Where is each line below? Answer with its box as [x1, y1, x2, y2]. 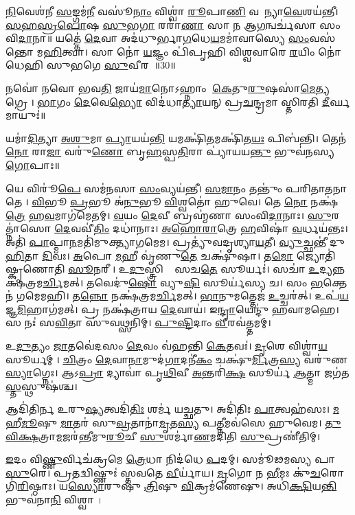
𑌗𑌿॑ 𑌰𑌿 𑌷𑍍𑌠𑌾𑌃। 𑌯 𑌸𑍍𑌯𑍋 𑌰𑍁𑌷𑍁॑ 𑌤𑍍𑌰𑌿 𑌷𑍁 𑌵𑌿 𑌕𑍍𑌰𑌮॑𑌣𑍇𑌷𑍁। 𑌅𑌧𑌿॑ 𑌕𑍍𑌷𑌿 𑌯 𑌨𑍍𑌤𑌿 [5, 479, 337, 493]
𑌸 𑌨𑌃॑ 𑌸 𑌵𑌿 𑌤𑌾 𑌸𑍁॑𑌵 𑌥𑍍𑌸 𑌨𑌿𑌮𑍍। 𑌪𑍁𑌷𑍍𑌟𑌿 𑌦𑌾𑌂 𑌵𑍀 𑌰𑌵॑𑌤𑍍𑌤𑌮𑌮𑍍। [5, 315, 271, 330]
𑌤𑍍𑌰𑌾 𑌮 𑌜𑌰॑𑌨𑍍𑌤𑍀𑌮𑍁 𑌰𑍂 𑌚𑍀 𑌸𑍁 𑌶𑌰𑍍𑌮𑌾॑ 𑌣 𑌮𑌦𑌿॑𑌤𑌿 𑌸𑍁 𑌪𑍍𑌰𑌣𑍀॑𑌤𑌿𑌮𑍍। [38, 428, 321, 443]
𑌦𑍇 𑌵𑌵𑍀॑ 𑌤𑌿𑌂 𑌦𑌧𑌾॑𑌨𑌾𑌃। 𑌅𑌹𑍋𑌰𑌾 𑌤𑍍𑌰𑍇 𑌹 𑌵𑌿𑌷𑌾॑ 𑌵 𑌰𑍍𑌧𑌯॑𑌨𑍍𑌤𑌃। [54, 221, 348, 236]
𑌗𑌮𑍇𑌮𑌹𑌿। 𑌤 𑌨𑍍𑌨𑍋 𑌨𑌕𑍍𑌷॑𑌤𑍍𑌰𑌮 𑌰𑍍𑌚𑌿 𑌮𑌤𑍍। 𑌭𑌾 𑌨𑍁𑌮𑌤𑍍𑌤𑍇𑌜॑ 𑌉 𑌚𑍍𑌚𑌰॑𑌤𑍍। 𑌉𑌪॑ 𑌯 [16, 288, 349, 303]
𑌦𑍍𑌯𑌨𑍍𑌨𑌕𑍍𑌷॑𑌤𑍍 [319, 262, 345, 276]
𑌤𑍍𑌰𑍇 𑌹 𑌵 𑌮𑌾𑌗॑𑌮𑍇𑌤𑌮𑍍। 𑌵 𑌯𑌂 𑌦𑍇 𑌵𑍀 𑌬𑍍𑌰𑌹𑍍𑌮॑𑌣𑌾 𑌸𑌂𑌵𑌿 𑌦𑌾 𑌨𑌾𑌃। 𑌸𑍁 [5, 207, 332, 222]
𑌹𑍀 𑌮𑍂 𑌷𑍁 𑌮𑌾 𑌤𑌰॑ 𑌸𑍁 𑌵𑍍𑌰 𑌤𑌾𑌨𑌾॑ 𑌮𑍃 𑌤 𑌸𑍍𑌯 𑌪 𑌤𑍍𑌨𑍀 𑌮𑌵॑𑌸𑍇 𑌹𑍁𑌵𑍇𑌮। [5, 415, 322, 430]
